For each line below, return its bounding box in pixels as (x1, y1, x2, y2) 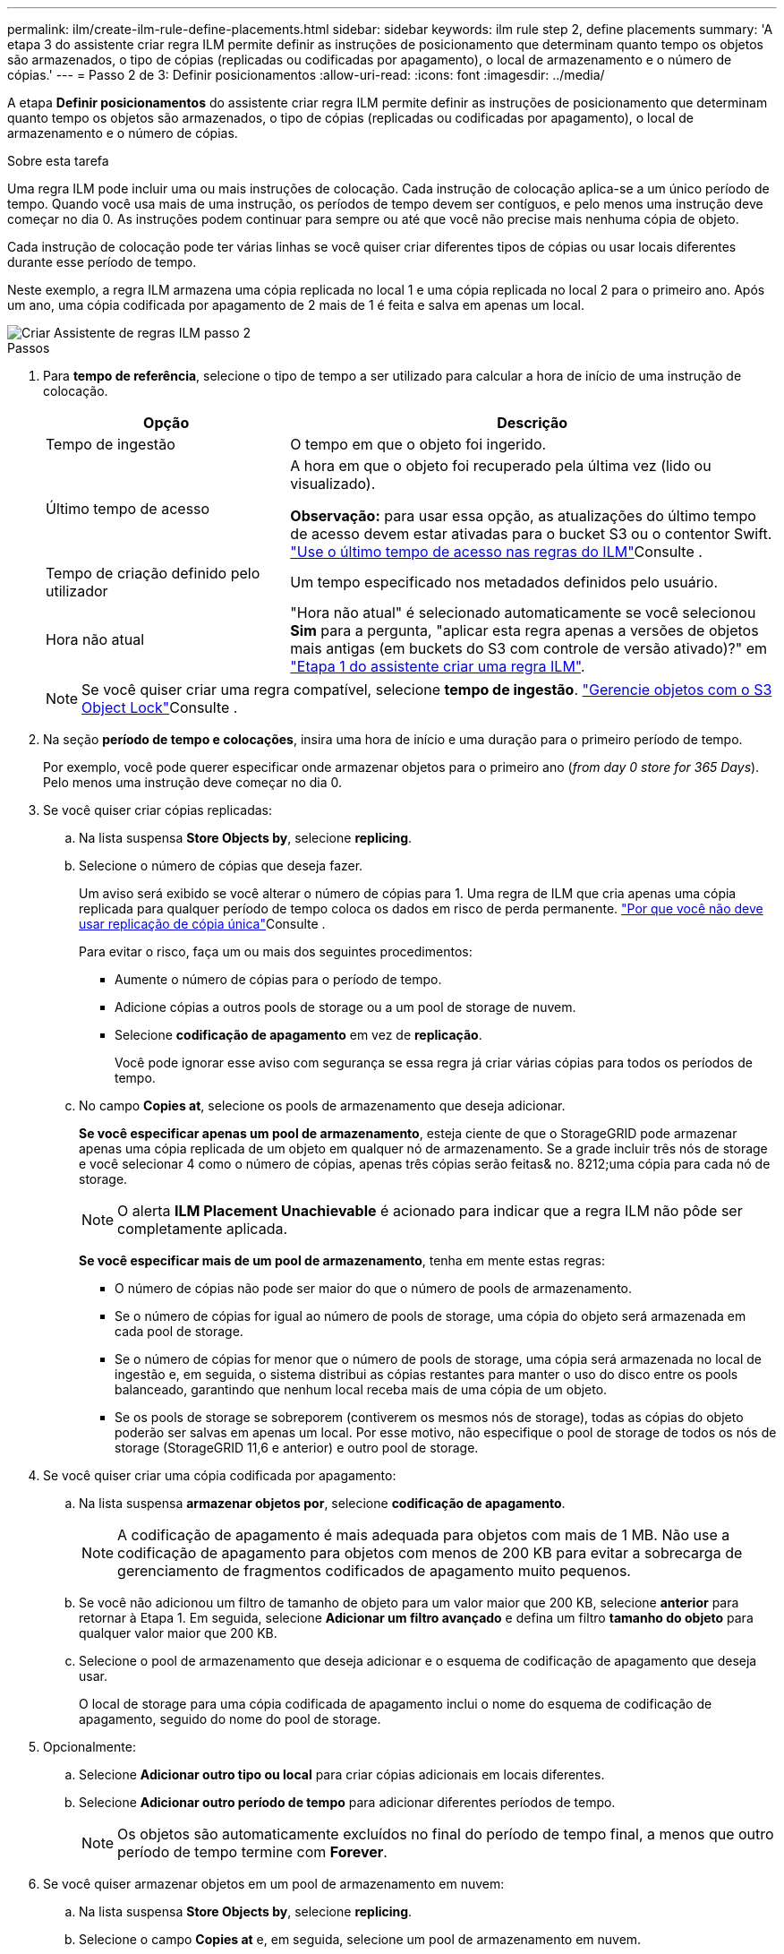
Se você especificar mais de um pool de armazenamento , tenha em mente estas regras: (79, 1253, 605, 1268)
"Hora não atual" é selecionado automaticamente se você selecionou (290, 604, 756, 621)
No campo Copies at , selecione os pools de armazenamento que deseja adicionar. (79, 1098, 566, 1113)
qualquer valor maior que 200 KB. (79, 1625, 277, 1641)
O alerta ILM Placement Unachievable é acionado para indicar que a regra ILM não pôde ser (117, 1202, 743, 1220)
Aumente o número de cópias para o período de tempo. (115, 972, 442, 987)
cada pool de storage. (115, 1324, 243, 1339)
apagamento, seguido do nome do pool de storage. (79, 1711, 381, 1727)
